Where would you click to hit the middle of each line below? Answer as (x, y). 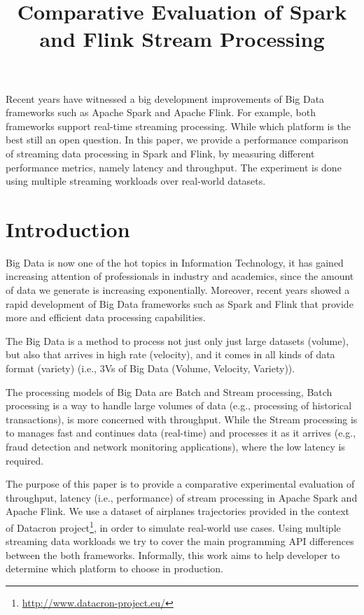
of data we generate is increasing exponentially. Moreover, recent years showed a (178, 290)
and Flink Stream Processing (182, 39)
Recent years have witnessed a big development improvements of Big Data (165, 98)
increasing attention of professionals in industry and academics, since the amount (180, 276)
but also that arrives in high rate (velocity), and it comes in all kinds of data (170, 354)
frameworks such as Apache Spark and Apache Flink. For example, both (161, 112)
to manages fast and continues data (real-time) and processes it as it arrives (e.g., (181, 433)
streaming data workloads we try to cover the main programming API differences (180, 541)
